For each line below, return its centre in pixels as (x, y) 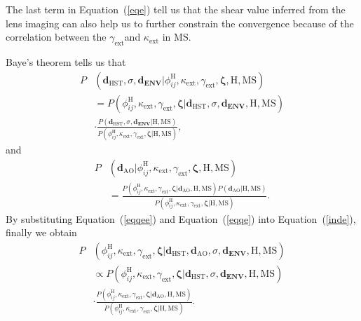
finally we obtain (41, 232)
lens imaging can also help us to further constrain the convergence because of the (180, 23)
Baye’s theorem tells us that (66, 61)
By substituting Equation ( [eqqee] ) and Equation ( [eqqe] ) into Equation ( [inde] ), (181, 218)
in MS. (177, 37)
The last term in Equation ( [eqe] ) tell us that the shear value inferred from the (176, 9)
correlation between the (56, 37)
